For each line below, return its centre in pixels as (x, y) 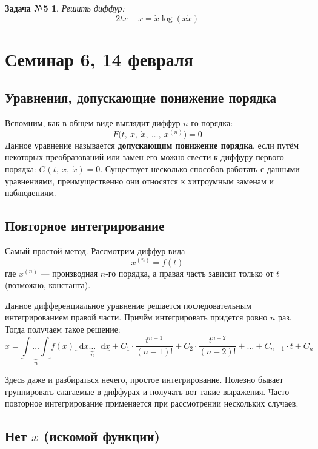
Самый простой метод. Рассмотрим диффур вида (95, 250)
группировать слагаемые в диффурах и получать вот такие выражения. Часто (147, 391)
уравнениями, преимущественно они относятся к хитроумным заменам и (140, 181)
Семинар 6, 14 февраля (99, 59)
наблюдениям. (31, 193)
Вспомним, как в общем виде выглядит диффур (93, 123)
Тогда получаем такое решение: (63, 329)
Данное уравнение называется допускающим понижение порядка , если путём (152, 145)
